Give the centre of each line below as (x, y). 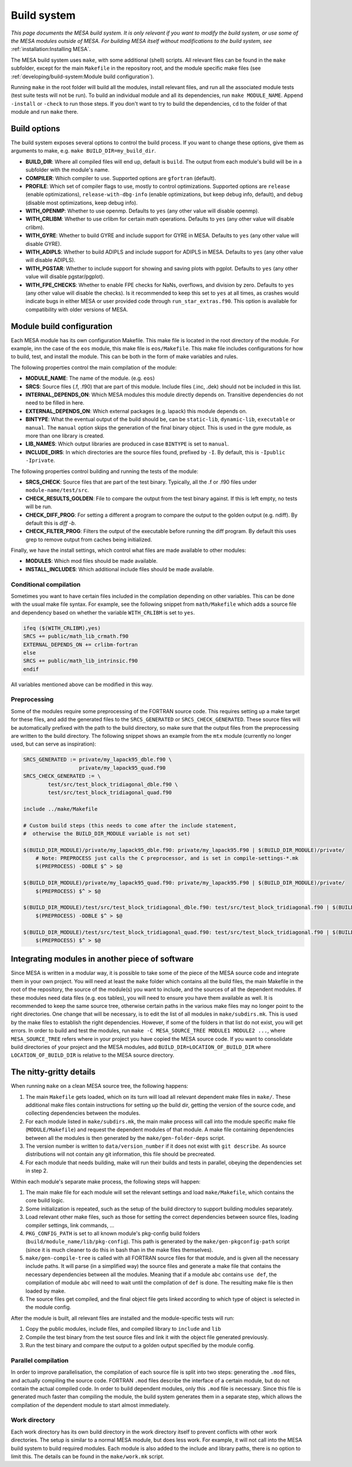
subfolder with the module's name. (67, 170)
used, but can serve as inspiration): (53, 744)
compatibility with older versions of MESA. (77, 309)
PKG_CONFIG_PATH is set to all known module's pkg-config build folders (113, 1233)
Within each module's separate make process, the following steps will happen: (106, 1181)
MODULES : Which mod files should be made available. (92, 561)
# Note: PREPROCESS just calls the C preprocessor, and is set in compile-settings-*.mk (167, 858)
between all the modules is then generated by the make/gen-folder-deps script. (125, 1138)
